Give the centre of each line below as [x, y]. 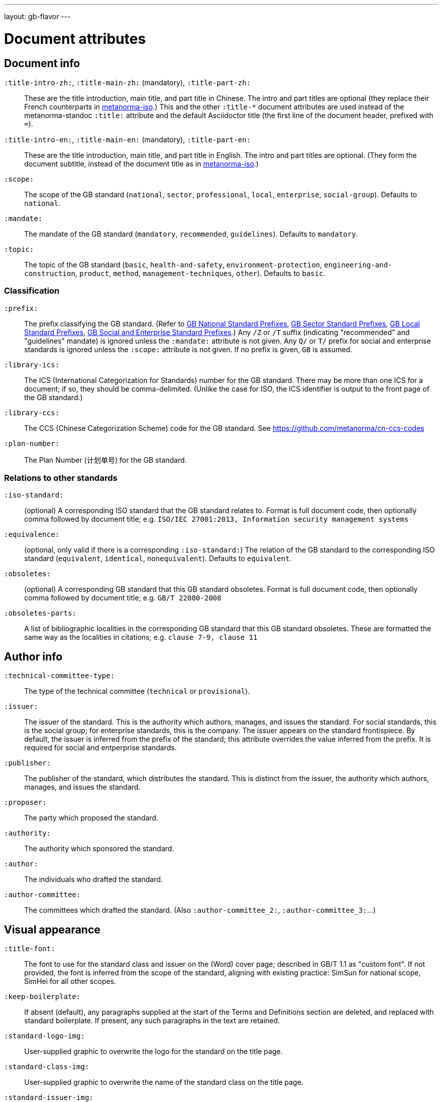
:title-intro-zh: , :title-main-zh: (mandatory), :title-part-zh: [127, 82]
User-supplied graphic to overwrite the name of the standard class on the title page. [164, 1082]
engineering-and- [358, 265]
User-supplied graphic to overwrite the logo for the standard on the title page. [154, 1052]
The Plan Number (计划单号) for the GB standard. [106, 460]
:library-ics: [32, 365]
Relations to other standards [61, 478]
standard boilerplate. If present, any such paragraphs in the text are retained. [152, 1021]
